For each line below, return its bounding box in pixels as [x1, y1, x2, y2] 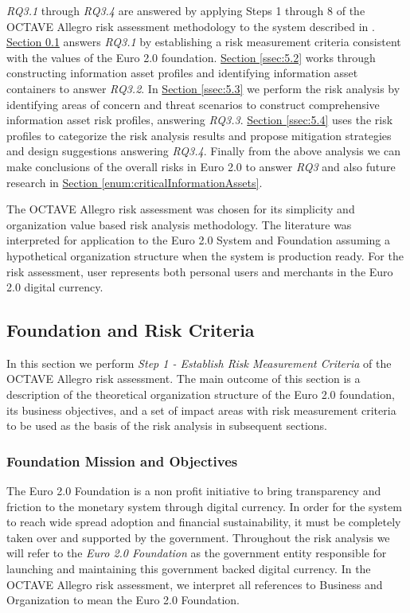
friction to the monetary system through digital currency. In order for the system [6, 498, 402, 514]
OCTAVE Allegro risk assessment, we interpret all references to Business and [6, 576, 383, 592]
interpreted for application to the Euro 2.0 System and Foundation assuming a [6, 232, 390, 248]
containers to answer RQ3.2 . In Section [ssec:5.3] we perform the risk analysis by [6, 80, 400, 96]
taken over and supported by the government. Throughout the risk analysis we [6, 529, 390, 545]
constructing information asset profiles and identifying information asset [6, 64, 358, 81]
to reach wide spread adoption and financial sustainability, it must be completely [6, 513, 401, 530]
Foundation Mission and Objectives [6, 451, 238, 470]
